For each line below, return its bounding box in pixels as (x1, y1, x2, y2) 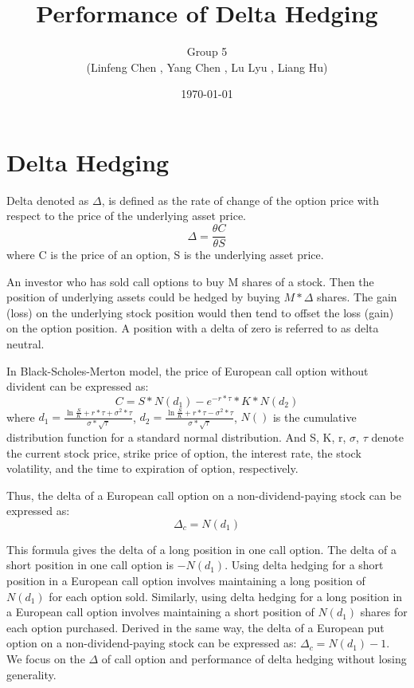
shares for (360, 603, 408, 620)
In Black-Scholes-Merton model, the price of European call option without (6, 362, 369, 379)
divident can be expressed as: (6, 378, 149, 395)
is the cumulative (272, 408, 357, 425)
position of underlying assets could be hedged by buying (6, 289, 280, 305)
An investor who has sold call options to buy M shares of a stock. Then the (6, 273, 374, 289)
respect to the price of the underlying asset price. (6, 207, 246, 224)
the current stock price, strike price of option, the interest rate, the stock (6, 444, 361, 461)
